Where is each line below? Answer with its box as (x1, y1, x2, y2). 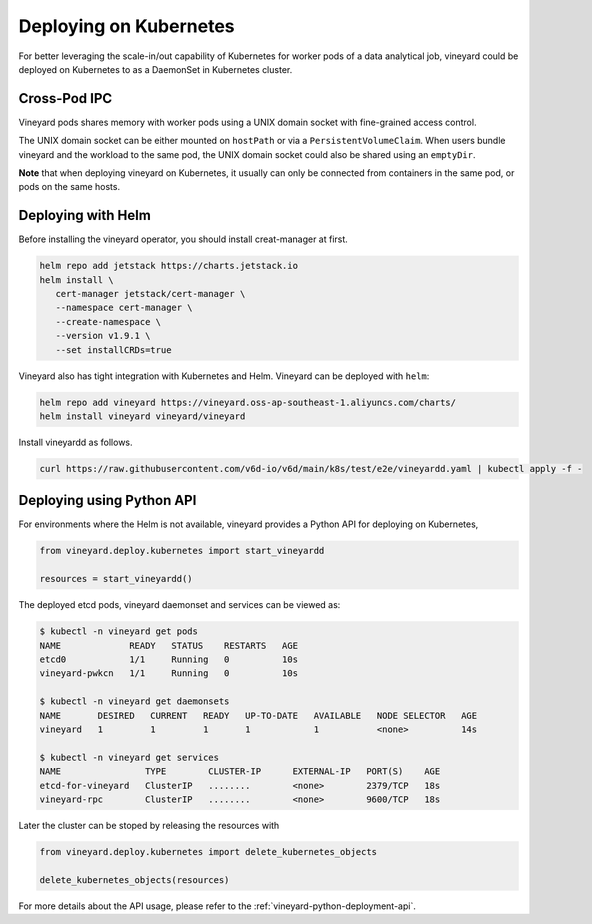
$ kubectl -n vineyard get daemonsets (39, 696, 230, 707)
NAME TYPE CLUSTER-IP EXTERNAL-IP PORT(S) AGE (39, 766, 441, 777)
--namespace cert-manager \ (55, 302, 194, 314)
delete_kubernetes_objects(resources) (39, 874, 230, 885)
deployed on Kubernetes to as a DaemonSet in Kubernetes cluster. (18, 63, 293, 75)
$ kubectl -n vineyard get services (39, 751, 220, 763)
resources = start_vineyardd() (39, 573, 194, 585)
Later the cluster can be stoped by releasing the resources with (18, 819, 280, 831)
